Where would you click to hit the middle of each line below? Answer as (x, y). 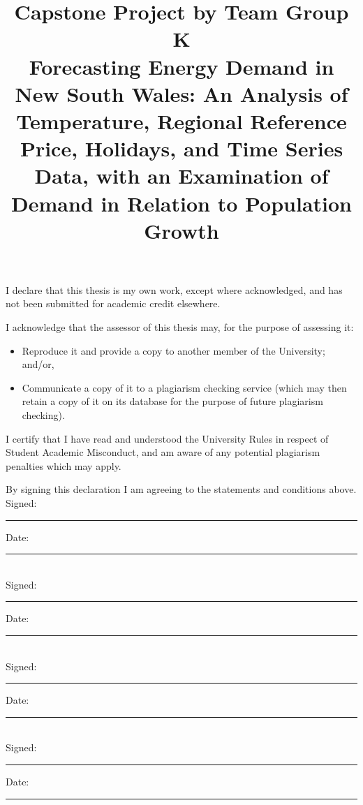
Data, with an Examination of (181, 176)
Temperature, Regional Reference (181, 120)
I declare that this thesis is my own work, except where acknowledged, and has (174, 289)
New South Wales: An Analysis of (181, 93)
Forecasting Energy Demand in (181, 66)
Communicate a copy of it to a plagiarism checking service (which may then (184, 387)
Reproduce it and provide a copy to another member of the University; (173, 350)
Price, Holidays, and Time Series (181, 148)
